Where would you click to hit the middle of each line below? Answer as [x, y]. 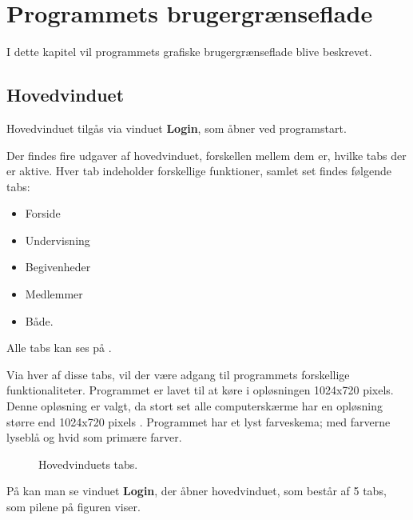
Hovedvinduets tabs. [88, 464]
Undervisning [58, 240]
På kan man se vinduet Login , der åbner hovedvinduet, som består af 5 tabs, [197, 491]
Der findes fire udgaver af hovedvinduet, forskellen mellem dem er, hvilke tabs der [206, 155]
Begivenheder [58, 267]
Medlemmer [54, 294]
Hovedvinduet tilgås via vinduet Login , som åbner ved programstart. [177, 128]
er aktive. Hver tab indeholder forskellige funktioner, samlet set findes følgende [199, 171]
